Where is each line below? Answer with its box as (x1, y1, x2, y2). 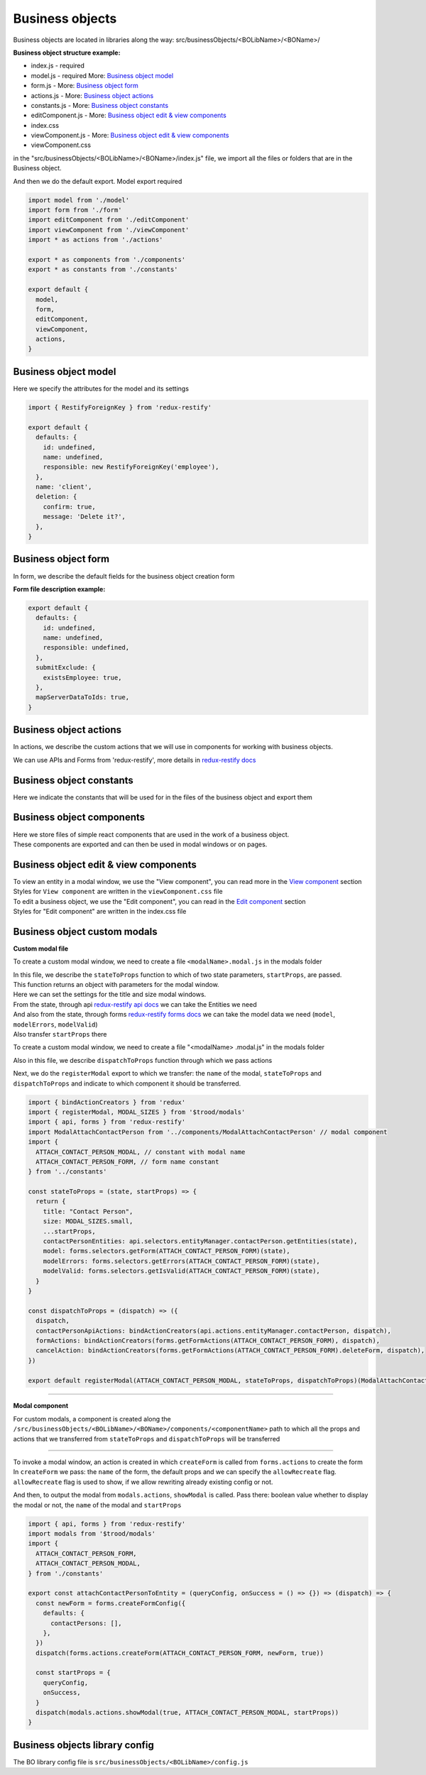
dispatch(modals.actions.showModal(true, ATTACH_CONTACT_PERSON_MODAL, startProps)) (35, 1708, 339, 1717)
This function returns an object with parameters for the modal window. (13, 981, 219, 989)
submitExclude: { (35, 664, 96, 672)
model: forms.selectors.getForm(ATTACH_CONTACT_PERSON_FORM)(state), (43, 1247, 290, 1255)
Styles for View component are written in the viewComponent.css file (13, 887, 223, 896)
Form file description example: (13, 584, 106, 593)
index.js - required (31, 61, 85, 70)
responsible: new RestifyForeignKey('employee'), (43, 463, 219, 471)
